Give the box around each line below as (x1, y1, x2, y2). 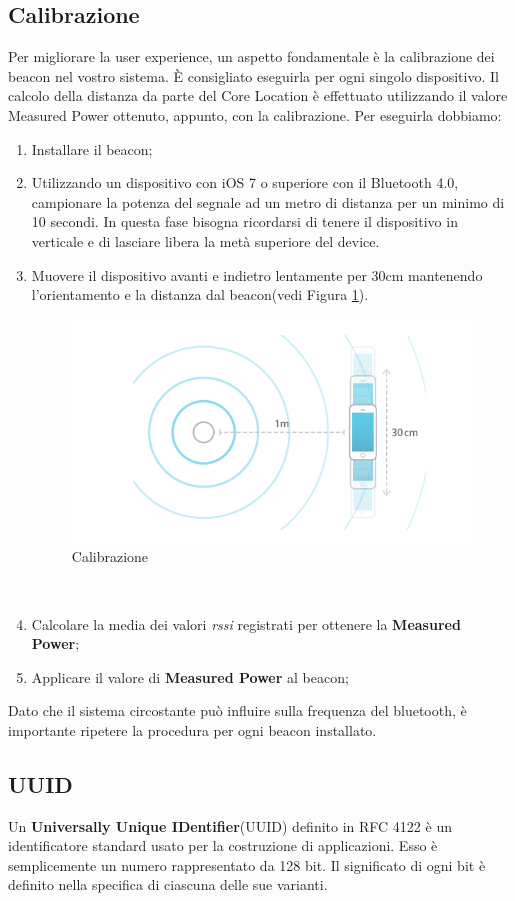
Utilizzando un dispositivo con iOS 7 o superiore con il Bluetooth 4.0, (31, 172, 459, 193)
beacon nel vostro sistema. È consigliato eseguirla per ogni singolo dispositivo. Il (8, 65, 499, 86)
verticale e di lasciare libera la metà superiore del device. (31, 230, 380, 251)
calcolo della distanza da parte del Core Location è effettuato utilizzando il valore (8, 85, 508, 106)
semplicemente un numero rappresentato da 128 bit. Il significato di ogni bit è (8, 854, 486, 875)
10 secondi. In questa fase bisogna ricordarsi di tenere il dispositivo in (31, 211, 458, 232)
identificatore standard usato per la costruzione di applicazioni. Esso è (8, 835, 438, 856)
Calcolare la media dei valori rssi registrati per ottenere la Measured (31, 613, 461, 634)
